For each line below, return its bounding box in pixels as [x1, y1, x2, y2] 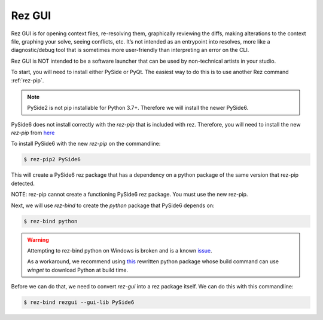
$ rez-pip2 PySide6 [23, 156, 81, 163]
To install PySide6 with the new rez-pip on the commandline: [11, 140, 161, 147]
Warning [27, 236, 49, 243]
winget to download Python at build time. [27, 266, 129, 273]
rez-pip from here [11, 129, 55, 137]
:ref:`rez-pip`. [11, 76, 44, 84]
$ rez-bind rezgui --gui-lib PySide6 [23, 299, 135, 306]
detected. [11, 180, 35, 187]
